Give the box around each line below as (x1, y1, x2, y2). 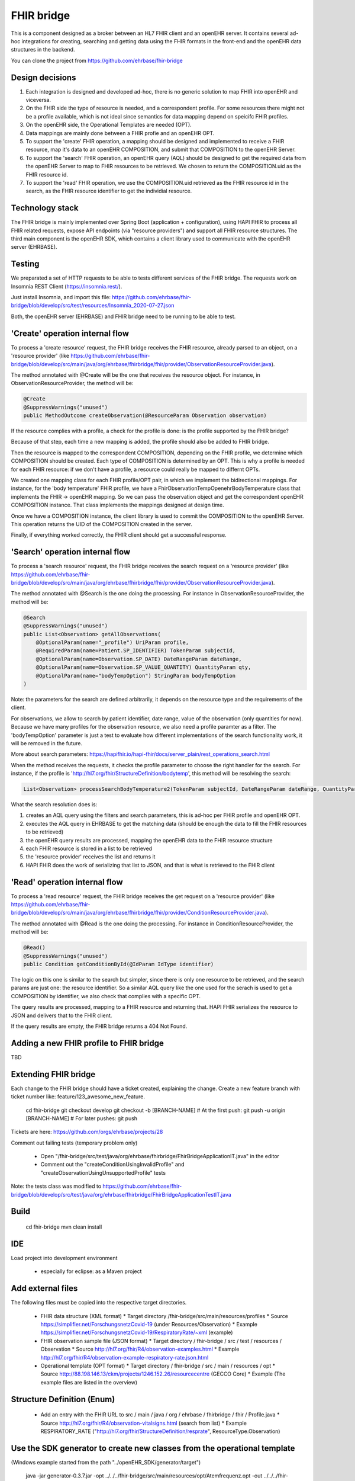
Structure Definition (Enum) (11, 1394, 115, 1404)
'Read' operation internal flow (11, 877, 124, 887)
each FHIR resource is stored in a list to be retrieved (25, 845, 153, 852)
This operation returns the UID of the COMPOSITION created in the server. (11, 520, 192, 527)
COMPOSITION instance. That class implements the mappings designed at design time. (11, 501, 224, 509)
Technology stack (11, 203, 79, 213)
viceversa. (25, 97, 51, 104)
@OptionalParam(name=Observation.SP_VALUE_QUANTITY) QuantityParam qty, (35, 664, 251, 671)
